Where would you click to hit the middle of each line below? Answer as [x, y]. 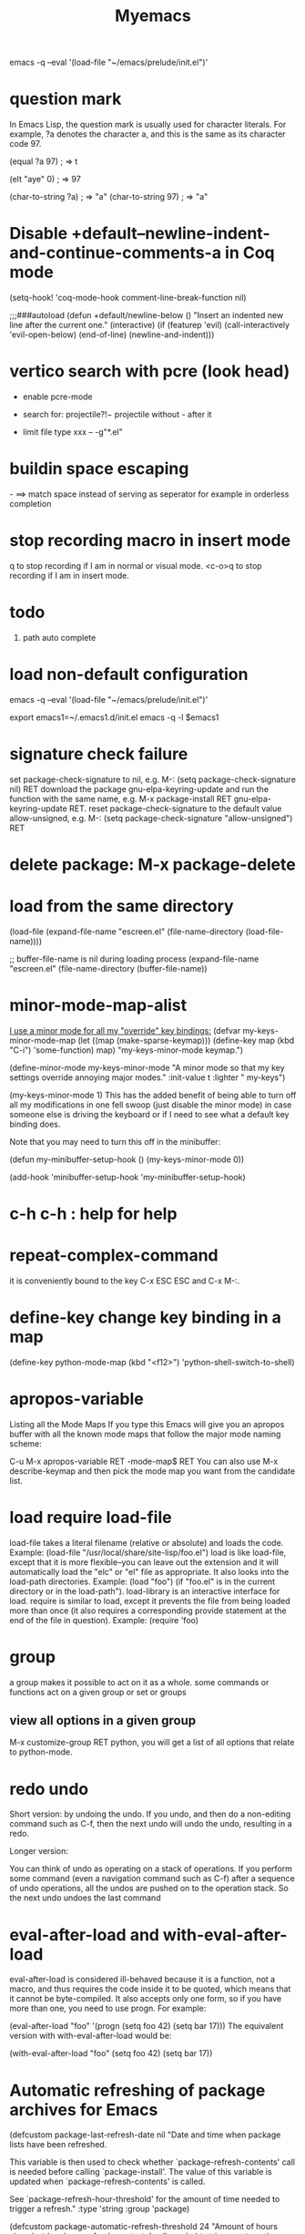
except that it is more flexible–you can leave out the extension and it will [144, 1562]
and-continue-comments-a [115, 253]
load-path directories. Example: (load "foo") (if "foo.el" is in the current [142, 1581]
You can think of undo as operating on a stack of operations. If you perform [151, 1869]
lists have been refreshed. [58, 2145]
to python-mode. [41, 1752]
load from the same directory [122, 906]
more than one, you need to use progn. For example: [108, 2008]
